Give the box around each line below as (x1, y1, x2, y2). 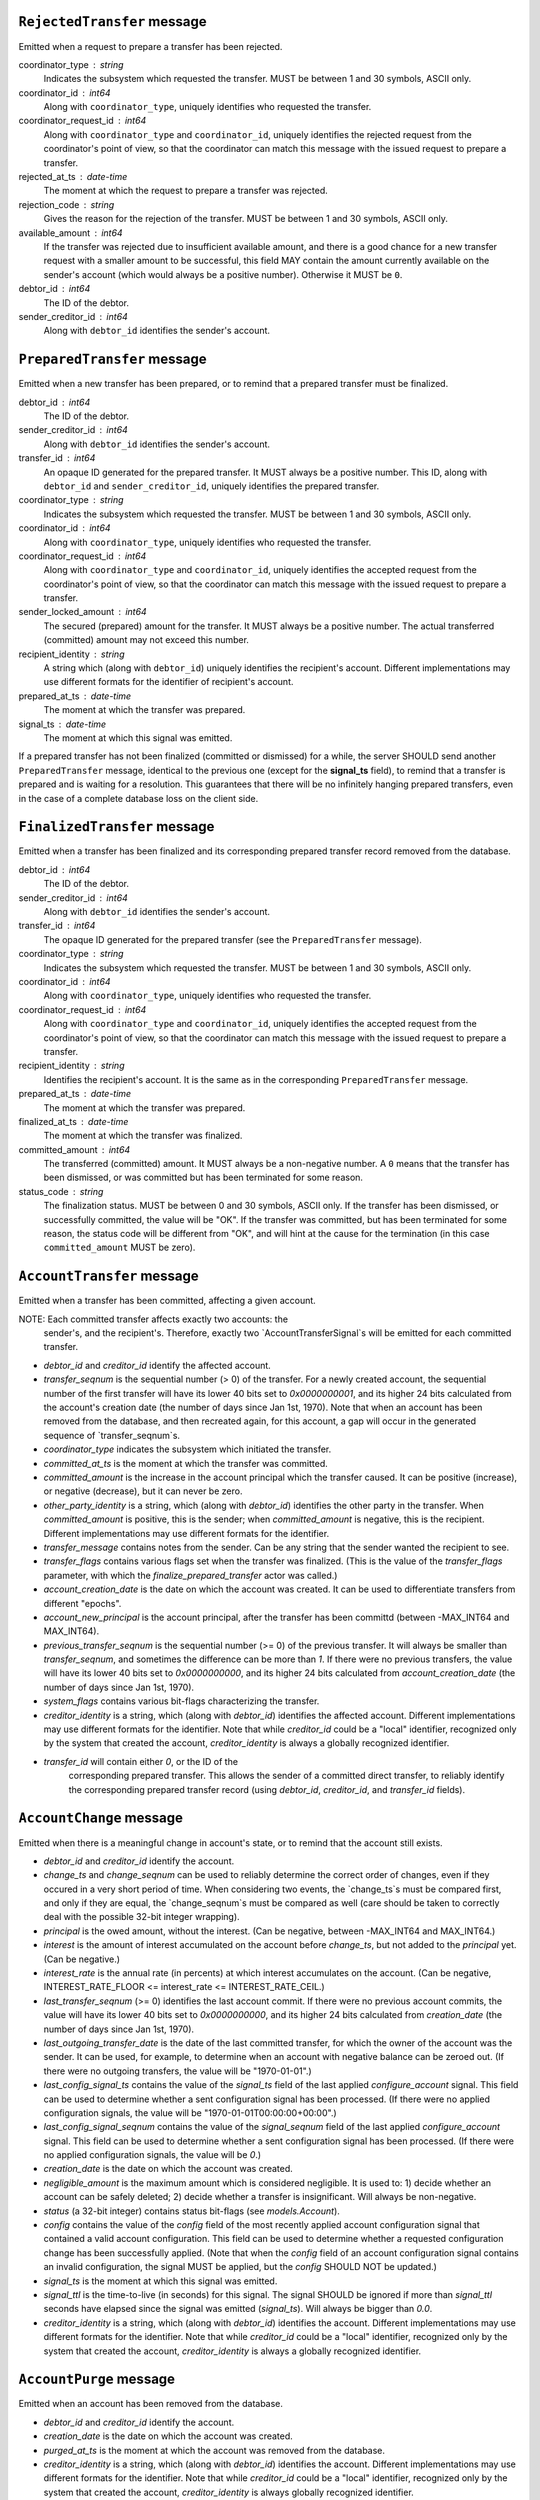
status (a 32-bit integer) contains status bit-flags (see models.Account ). (43, 2205, 340, 2217)
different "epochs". (43, 1597, 122, 1609)
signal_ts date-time (18, 718, 107, 730)
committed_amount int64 (18, 1143, 131, 1155)
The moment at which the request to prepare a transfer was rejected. (43, 185, 329, 197)
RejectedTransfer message (18, 13, 207, 30)
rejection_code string (18, 198, 115, 210)
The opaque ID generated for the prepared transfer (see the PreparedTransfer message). (43, 933, 422, 945)
